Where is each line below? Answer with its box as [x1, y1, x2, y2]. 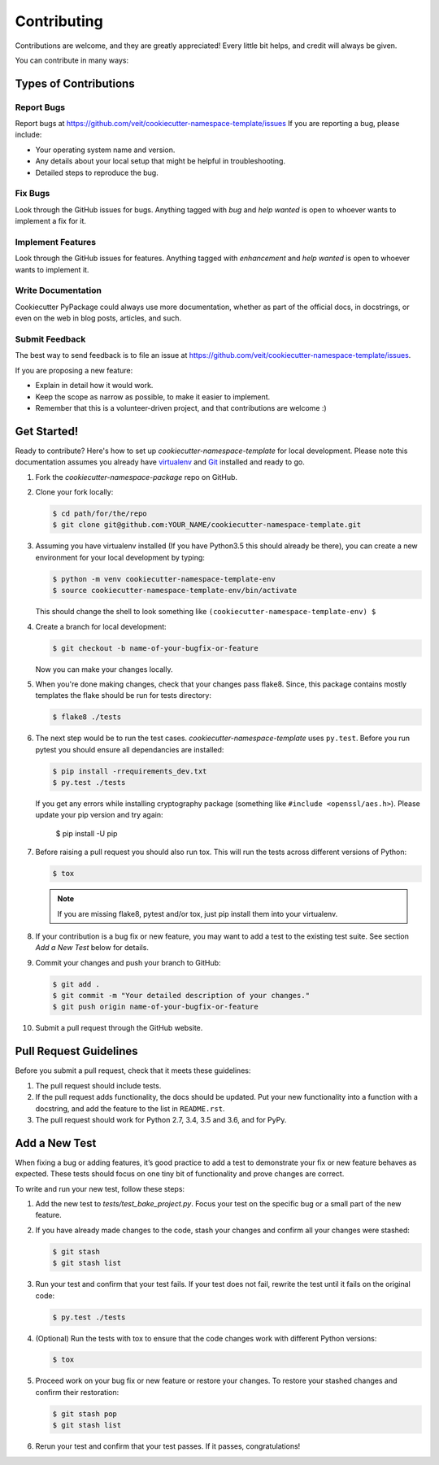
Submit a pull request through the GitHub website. [35, 1023, 203, 1033]
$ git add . [52, 979, 101, 988]
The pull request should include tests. [35, 1080, 162, 1090]
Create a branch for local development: [35, 621, 167, 631]
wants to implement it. [15, 264, 89, 274]
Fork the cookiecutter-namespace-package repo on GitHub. [35, 472, 238, 482]
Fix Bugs [15, 188, 50, 199]
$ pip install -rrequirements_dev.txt [52, 766, 207, 776]
